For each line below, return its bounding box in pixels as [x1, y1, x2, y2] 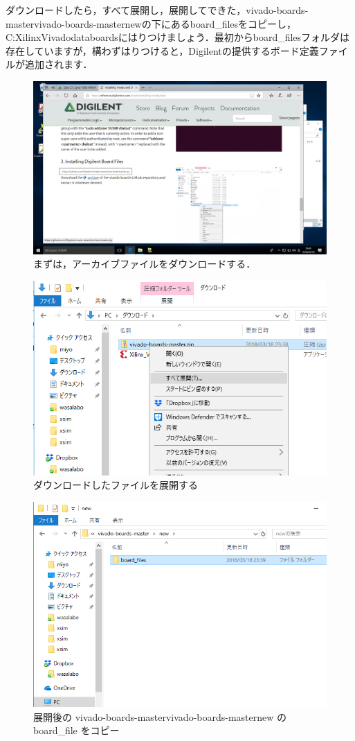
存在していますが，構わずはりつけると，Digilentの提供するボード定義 [6, 43, 319, 58]
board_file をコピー [33, 723, 120, 738]
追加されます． [24, 57, 93, 71]
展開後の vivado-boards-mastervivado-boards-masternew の [33, 709, 287, 724]
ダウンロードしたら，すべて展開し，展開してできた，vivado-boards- [6, 3, 309, 17]
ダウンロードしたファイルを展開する [33, 478, 198, 492]
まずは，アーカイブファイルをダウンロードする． [33, 256, 256, 271]
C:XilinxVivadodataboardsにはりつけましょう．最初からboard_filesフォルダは [6, 30, 350, 44]
